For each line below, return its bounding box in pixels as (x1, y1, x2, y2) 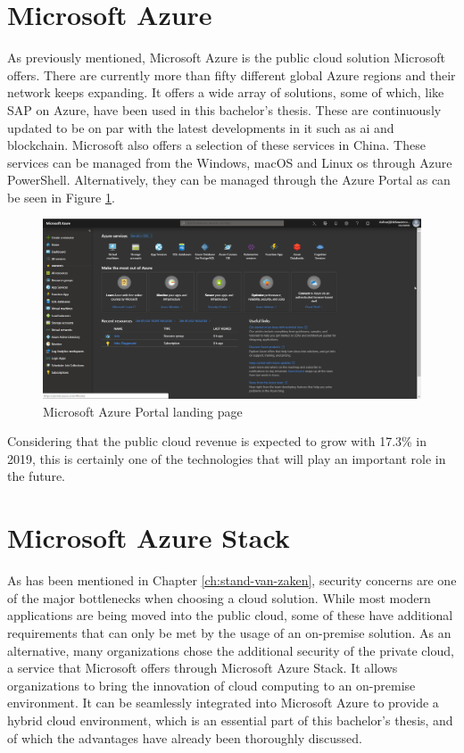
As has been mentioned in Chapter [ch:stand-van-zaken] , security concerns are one (7, 571, 457, 590)
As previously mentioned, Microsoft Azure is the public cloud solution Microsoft (7, 48, 446, 67)
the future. (7, 467, 66, 485)
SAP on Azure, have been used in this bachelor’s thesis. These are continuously (7, 100, 442, 119)
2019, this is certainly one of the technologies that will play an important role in (7, 449, 446, 468)
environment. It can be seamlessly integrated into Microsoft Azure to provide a (7, 693, 439, 712)
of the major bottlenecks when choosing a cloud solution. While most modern (7, 588, 431, 607)
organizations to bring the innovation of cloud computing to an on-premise (7, 675, 416, 694)
